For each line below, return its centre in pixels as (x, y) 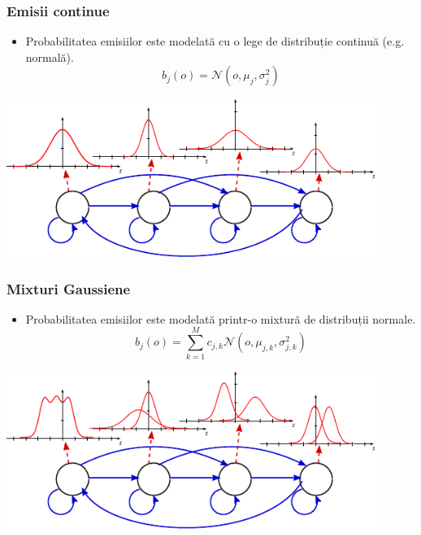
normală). (50, 57)
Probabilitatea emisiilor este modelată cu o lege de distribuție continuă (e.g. (215, 41)
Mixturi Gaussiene (69, 288)
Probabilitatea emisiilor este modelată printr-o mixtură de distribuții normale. (221, 318)
